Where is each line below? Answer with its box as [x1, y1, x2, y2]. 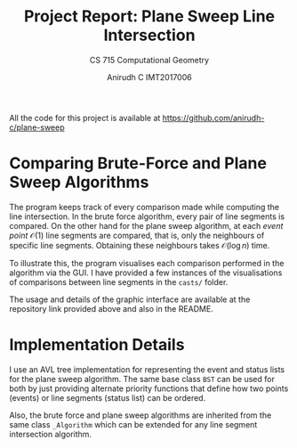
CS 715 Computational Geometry [89, 54, 210, 65]
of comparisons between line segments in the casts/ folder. [9, 276, 229, 287]
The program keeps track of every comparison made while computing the [9, 201, 280, 212]
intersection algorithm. [9, 428, 92, 439]
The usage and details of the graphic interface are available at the [9, 294, 251, 305]
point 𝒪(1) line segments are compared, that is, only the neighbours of [9, 230, 265, 240]
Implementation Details [9, 335, 185, 355]
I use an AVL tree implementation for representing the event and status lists [9, 363, 285, 375]
